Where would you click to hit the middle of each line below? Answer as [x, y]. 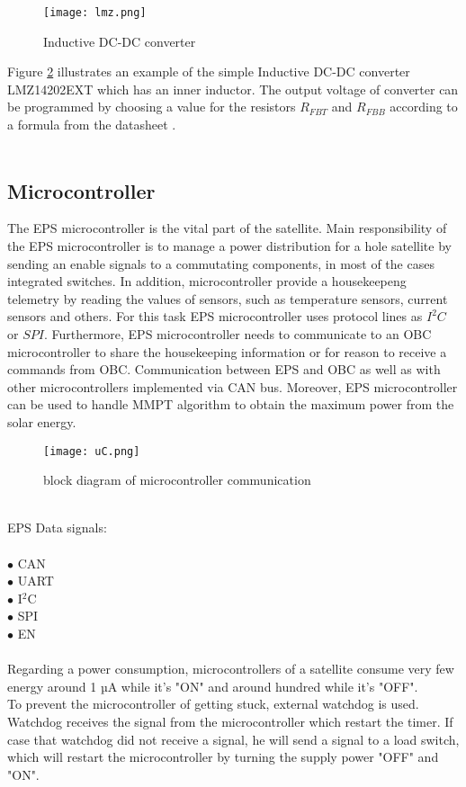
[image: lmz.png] [95, 13]
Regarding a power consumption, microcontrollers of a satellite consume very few [231, 669]
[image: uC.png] [92, 451]
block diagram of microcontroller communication [177, 480]
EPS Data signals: [57, 528]
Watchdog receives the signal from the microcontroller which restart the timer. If [230, 721]
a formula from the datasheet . [92, 125]
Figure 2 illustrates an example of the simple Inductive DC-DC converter [209, 72]
